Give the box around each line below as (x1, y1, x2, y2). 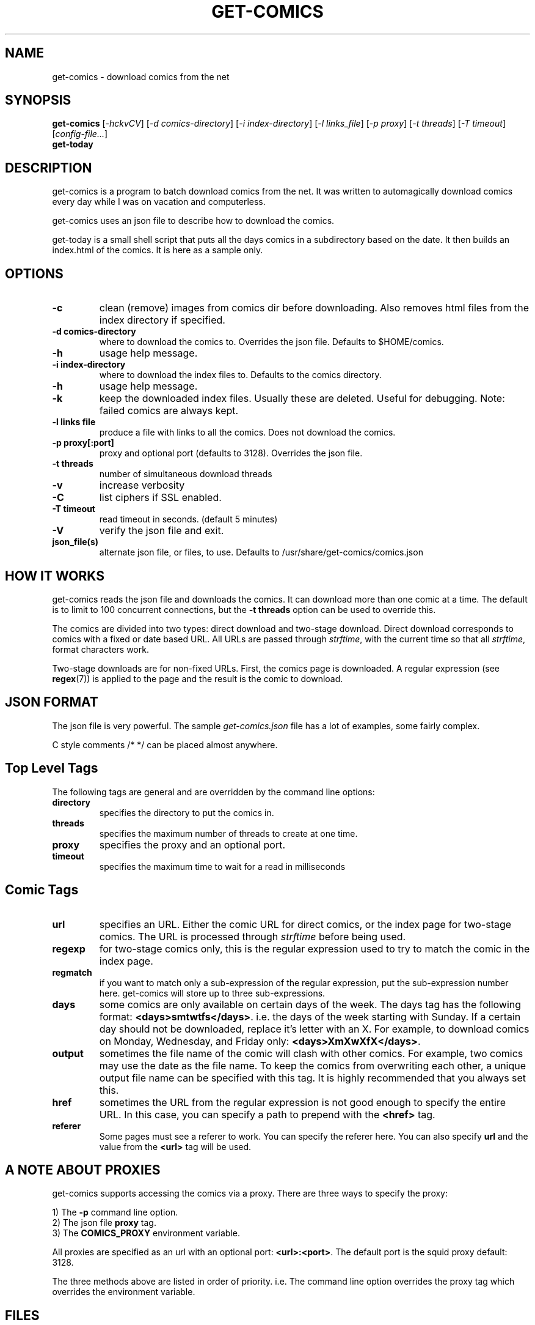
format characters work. (52, 644, 149, 655)
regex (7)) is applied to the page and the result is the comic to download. (52, 673, 343, 684)
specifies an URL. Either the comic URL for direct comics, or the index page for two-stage (99, 918, 512, 930)
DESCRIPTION (5, 160, 92, 176)
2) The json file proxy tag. (52, 1217, 156, 1228)
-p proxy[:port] (52, 437, 114, 448)
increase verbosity (99, 479, 185, 492)
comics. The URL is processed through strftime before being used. (99, 930, 406, 943)
